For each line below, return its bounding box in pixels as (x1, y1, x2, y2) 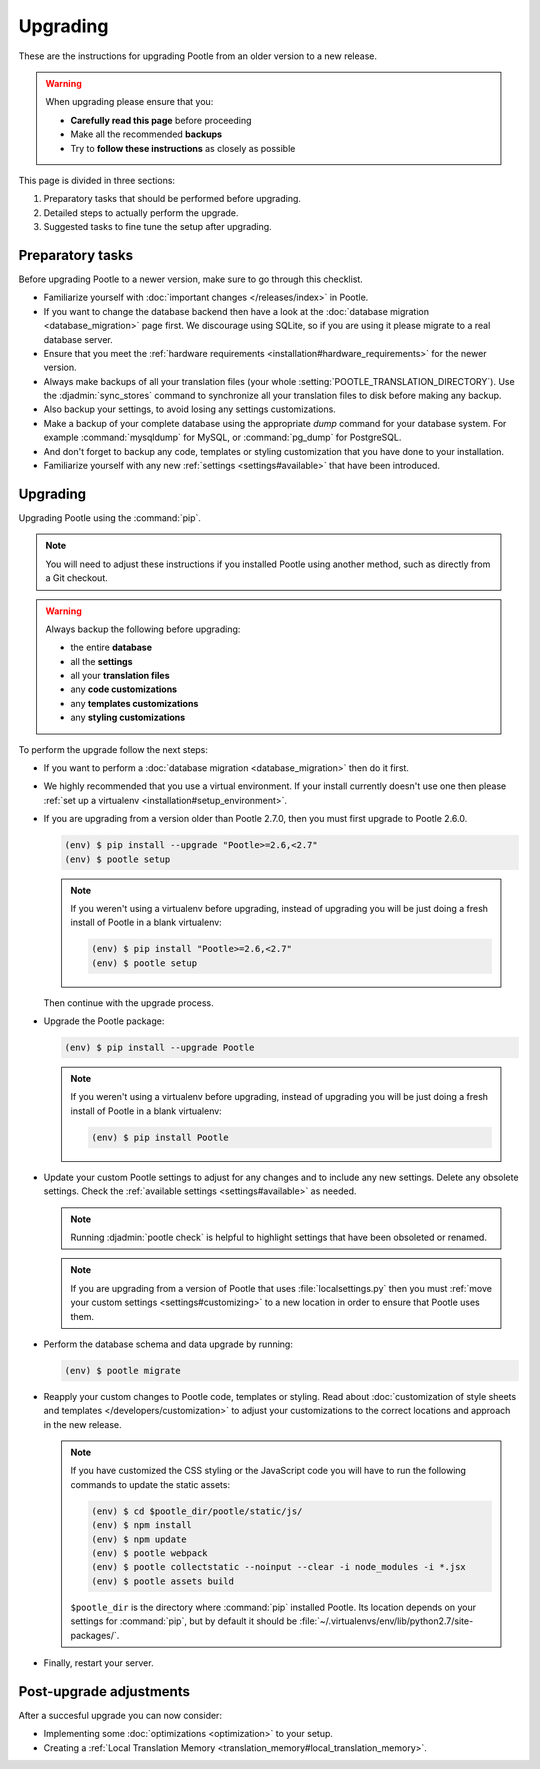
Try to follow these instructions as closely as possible (70, 142, 296, 154)
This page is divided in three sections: (18, 174, 175, 186)
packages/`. (70, 1629, 120, 1641)
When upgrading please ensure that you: (45, 96, 214, 108)
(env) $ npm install (91, 1520, 192, 1531)
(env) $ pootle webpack (91, 1548, 209, 1559)
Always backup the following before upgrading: (45, 623, 241, 635)
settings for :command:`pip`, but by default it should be (70, 1615, 298, 1627)
